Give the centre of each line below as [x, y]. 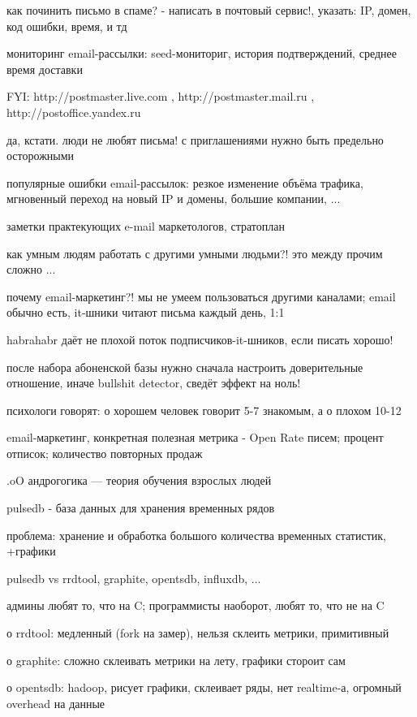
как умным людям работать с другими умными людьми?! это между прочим [195, 253]
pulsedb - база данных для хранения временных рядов [141, 508]
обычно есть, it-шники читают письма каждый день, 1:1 [146, 312]
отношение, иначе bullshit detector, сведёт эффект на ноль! [154, 383]
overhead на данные [56, 703]
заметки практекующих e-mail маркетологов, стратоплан [146, 225]
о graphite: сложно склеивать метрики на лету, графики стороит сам [176, 660]
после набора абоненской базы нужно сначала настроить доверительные [185, 367]
